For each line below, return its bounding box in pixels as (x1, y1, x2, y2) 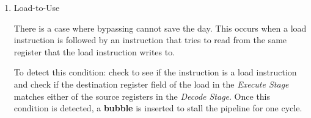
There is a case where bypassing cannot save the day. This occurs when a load (13, 21, 307, 34)
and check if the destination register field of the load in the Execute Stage (13, 77, 289, 90)
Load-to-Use (13, 1, 60, 13)
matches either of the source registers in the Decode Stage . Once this (13, 89, 271, 102)
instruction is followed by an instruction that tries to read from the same (13, 33, 287, 46)
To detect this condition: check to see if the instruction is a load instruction (13, 66, 297, 78)
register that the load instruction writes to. (13, 45, 175, 58)
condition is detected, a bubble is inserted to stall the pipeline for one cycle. (13, 102, 302, 114)
